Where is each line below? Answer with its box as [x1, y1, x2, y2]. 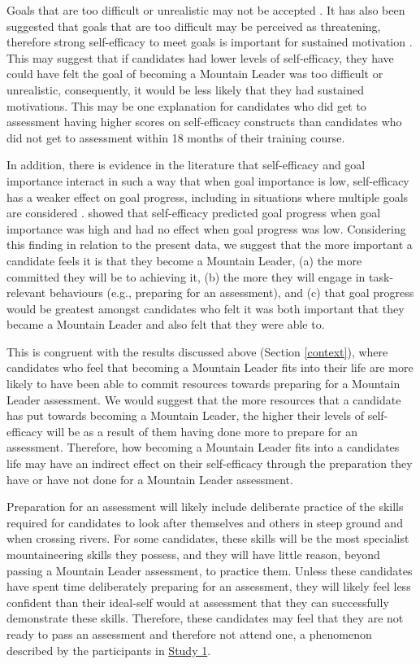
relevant [6, 284, 46, 301]
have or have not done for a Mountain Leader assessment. [6, 470, 293, 487]
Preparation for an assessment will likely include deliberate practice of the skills [6, 498, 404, 515]
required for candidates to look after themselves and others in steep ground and [6, 513, 403, 531]
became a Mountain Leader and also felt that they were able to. [6, 316, 325, 333]
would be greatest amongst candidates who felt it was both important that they [6, 299, 405, 317]
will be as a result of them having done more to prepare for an [46, 422, 357, 439]
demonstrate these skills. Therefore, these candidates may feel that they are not [6, 609, 404, 627]
